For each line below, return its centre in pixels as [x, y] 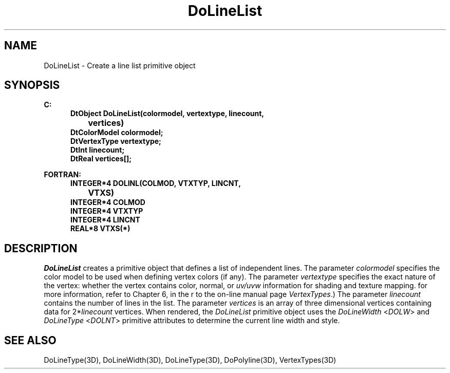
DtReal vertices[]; [101, 159]
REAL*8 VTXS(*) [100, 229]
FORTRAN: [62, 175]
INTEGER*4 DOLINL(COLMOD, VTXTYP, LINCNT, [156, 183]
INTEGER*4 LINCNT [105, 220]
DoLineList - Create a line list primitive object [120, 65]
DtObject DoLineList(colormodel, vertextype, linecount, [167, 114]
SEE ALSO [30, 340]
